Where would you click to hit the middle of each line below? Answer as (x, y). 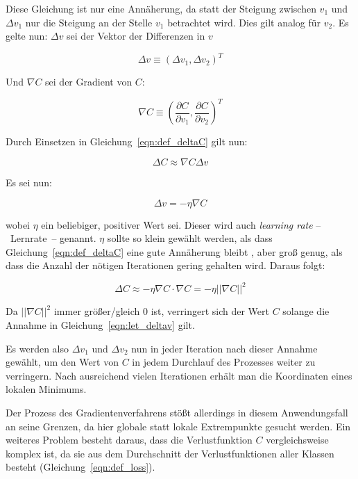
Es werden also (37, 348)
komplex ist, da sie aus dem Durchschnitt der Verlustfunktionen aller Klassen (170, 453)
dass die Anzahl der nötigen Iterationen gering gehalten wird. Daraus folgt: (165, 265)
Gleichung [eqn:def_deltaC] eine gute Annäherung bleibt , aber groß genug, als (174, 251)
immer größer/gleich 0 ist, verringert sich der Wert (161, 311)
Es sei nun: (29, 182)
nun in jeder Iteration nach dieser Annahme (224, 348)
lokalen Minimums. (46, 389)
